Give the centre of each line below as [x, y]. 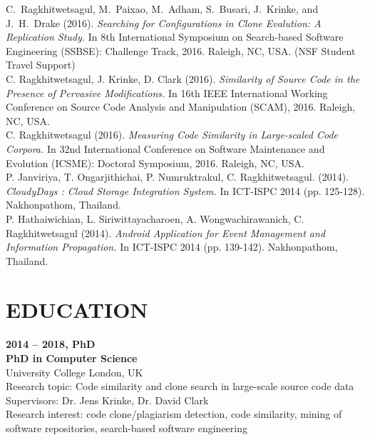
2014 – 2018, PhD [51, 344]
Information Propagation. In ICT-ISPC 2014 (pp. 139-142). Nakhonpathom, [172, 247]
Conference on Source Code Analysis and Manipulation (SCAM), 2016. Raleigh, [181, 107]
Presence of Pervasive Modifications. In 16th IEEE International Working [167, 92]
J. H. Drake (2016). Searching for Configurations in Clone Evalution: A [164, 22]
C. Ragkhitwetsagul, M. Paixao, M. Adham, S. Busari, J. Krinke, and [162, 9]
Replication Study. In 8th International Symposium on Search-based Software [175, 37]
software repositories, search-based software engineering [127, 427]
